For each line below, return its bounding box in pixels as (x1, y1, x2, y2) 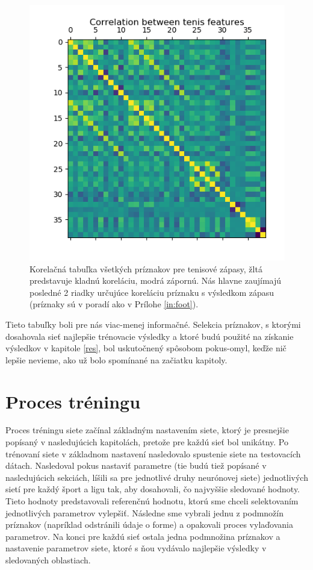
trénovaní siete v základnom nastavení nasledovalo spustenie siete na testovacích (5, 447, 301, 460)
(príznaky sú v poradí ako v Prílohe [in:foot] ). (29, 298, 199, 310)
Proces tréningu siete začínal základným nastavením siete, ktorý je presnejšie (5, 424, 289, 436)
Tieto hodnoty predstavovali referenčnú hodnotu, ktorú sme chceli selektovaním (5, 495, 299, 507)
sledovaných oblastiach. (5, 554, 91, 566)
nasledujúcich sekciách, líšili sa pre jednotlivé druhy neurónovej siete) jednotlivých (5, 471, 308, 483)
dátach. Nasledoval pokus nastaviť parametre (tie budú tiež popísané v (5, 459, 267, 472)
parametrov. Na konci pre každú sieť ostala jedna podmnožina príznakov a (5, 530, 280, 542)
